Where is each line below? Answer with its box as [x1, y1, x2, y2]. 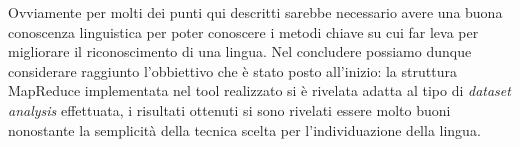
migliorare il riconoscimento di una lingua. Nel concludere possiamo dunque [8, 41, 472, 62]
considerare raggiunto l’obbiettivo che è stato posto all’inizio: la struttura [8, 60, 457, 81]
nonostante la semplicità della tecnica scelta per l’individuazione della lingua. [8, 119, 481, 140]
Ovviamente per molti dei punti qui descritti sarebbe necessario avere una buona [8, 2, 503, 22]
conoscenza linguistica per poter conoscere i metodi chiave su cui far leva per [8, 21, 479, 42]
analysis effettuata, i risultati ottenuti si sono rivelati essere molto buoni [8, 99, 451, 120]
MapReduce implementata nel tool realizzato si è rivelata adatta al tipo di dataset [8, 80, 511, 101]
